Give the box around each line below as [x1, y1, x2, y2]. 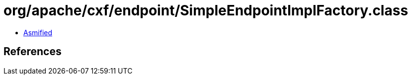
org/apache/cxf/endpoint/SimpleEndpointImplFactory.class [3, 2, 409, 19]
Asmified [23, 28, 53, 37]
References [3, 45, 62, 58]
